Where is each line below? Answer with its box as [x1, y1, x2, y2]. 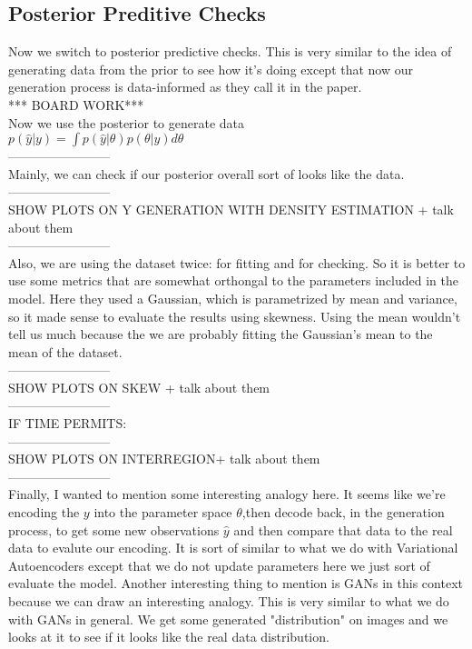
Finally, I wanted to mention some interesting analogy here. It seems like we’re [8, 484, 446, 504]
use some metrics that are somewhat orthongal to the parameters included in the [8, 271, 458, 290]
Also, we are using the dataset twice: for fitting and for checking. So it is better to [8, 253, 466, 272]
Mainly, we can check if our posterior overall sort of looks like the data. [8, 164, 405, 183]
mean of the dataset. [8, 342, 123, 361]
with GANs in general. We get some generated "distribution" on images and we [8, 609, 448, 628]
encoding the [8, 503, 80, 522]
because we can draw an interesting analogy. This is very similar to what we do [8, 592, 449, 611]
